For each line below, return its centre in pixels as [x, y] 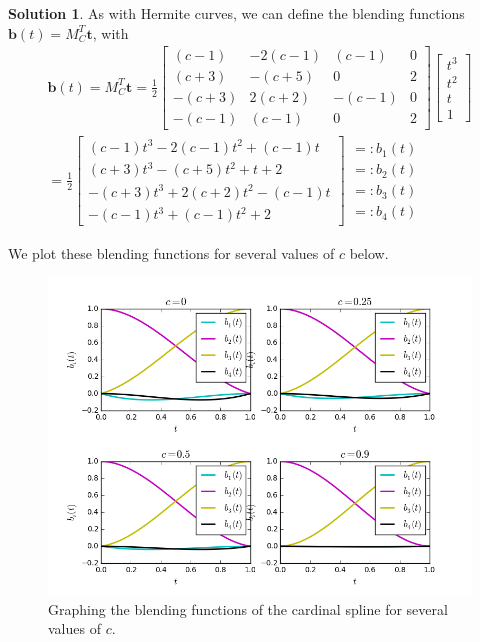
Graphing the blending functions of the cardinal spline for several [248, 608]
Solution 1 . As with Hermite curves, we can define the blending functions [236, 13]
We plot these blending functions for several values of [171, 252]
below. [369, 252]
